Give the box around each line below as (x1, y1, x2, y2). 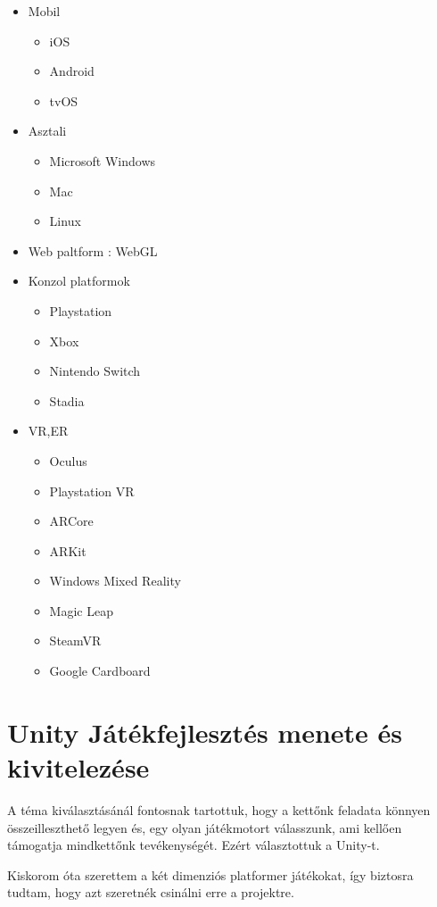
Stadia (49, 391, 85, 410)
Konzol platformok (28, 271, 130, 290)
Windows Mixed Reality (49, 571, 181, 590)
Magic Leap (49, 601, 113, 620)
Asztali (28, 121, 67, 140)
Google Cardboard (49, 662, 151, 680)
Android (49, 62, 95, 80)
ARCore (49, 512, 94, 530)
